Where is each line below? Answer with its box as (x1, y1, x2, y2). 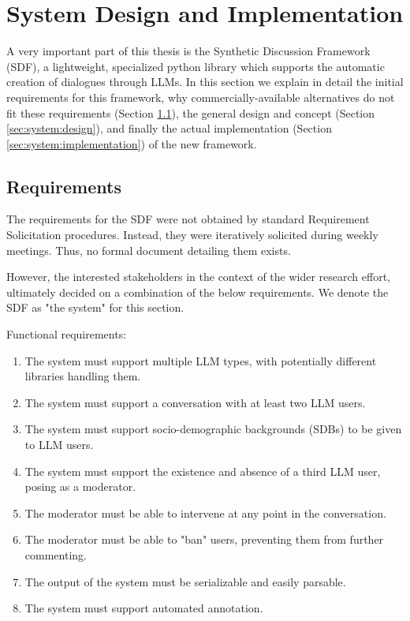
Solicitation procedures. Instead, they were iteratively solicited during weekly (6, 226, 378, 243)
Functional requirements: (6, 326, 127, 342)
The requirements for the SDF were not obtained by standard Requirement (6, 211, 370, 227)
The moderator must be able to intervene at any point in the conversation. (24, 504, 386, 521)
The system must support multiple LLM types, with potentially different (24, 352, 377, 368)
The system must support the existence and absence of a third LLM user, (24, 462, 381, 479)
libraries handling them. (24, 368, 141, 384)
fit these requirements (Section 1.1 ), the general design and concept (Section (6, 104, 375, 121)
